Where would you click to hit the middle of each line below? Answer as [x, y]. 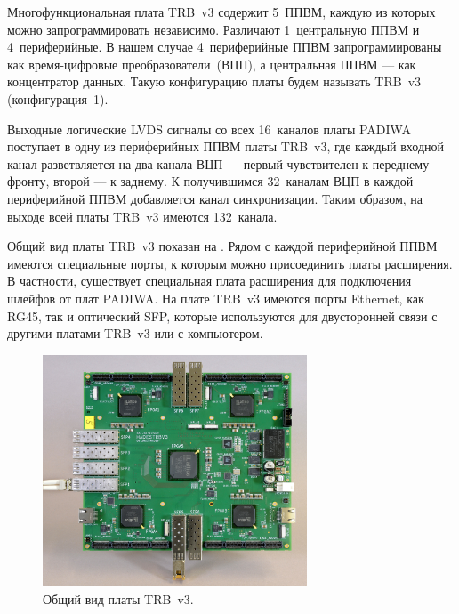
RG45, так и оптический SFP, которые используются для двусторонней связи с [222, 315]
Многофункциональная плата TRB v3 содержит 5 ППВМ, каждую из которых [221, 12]
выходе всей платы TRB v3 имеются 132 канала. [142, 216]
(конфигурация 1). [58, 98]
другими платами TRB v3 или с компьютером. [135, 333]
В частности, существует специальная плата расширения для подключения [209, 281]
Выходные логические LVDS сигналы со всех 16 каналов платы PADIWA [209, 129]
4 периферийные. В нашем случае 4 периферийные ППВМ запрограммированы [225, 47]
